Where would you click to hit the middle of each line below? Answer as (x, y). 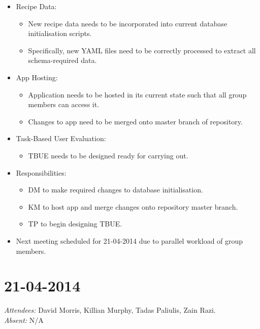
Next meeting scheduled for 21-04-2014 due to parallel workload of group (129, 240)
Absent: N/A (24, 320)
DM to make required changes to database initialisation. (116, 190)
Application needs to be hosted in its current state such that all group (137, 94)
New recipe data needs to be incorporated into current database (128, 23)
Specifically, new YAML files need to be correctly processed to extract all (142, 50)
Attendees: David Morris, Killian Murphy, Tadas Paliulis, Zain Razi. (110, 310)
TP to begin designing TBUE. (75, 224)
